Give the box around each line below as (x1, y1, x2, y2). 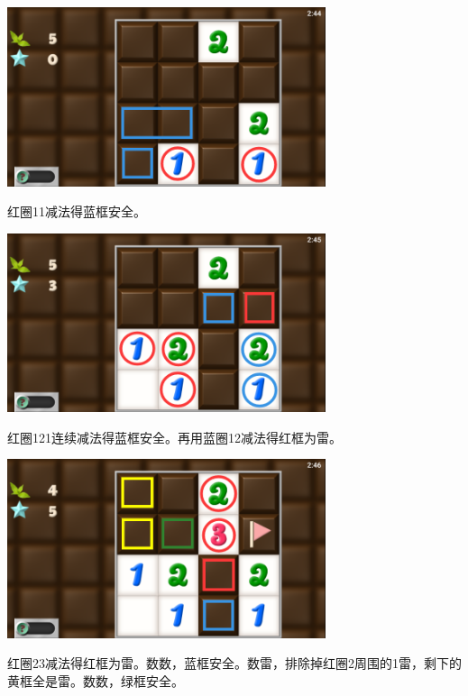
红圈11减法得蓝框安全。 (7, 202, 146, 221)
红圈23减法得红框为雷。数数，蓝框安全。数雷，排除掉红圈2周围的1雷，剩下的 (7, 654, 462, 673)
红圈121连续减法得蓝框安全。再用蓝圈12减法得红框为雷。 (7, 427, 342, 446)
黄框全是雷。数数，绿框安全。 (7, 671, 184, 690)
